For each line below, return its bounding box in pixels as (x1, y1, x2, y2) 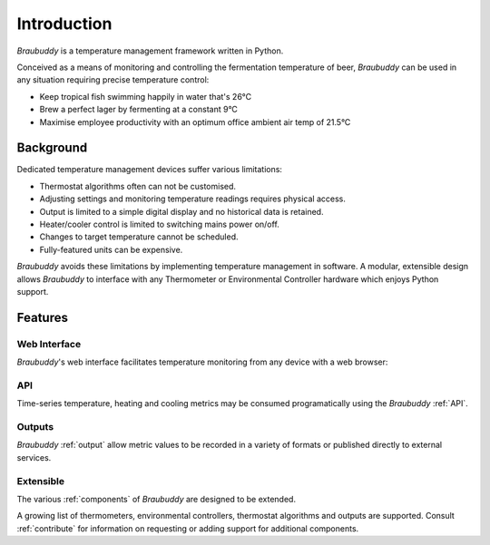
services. (16, 452, 52, 462)
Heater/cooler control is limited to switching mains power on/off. (39, 219, 280, 229)
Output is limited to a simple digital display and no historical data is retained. (39, 206, 324, 217)
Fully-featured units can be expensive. (39, 244, 183, 255)
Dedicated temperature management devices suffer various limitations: (16, 164, 283, 175)
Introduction (16, 14, 113, 34)
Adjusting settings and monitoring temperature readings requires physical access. (39, 193, 347, 204)
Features (16, 309, 68, 326)
